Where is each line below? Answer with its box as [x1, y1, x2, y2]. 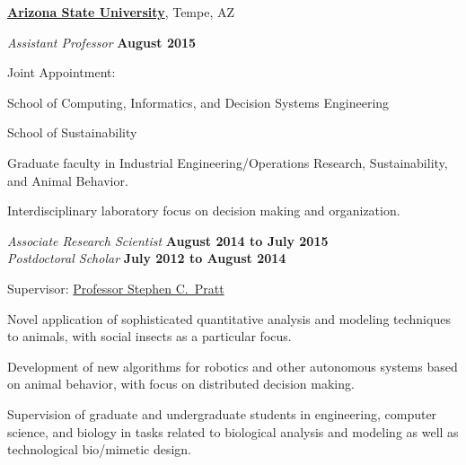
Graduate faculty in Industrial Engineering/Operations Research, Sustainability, [7, 153, 448, 171]
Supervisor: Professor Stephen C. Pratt [7, 278, 224, 297]
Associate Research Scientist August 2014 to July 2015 [7, 231, 329, 250]
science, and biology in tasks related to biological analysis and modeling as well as [7, 422, 459, 441]
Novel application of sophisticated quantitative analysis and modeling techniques [7, 309, 451, 328]
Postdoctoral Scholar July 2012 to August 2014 [7, 249, 286, 268]
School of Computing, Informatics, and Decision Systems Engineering [7, 92, 390, 111]
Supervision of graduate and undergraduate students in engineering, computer [7, 404, 437, 423]
